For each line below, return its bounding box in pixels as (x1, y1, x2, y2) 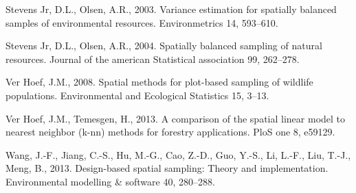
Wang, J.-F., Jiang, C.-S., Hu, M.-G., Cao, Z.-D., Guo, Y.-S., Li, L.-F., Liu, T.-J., (5, 147, 351, 162)
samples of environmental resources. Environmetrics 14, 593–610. (5, 15, 278, 29)
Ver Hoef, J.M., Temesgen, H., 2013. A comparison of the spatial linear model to (5, 111, 346, 125)
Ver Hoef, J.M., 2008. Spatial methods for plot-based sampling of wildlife (5, 75, 313, 89)
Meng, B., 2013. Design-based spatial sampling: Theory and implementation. (5, 161, 329, 175)
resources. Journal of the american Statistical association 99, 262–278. (5, 51, 300, 66)
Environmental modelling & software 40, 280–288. (5, 174, 215, 188)
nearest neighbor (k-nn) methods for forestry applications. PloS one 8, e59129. (5, 125, 335, 139)
